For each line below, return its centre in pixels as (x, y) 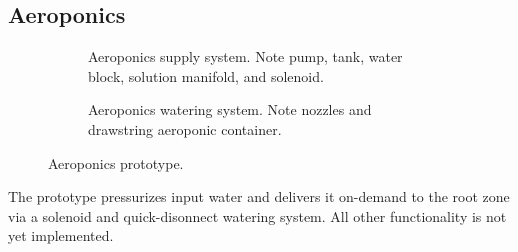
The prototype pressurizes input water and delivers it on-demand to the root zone (259, 196)
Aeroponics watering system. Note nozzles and (230, 109)
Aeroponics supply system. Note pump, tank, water (245, 56)
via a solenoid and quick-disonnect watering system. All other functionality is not (257, 215)
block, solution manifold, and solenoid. (206, 75)
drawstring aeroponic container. (185, 128)
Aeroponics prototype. (116, 162)
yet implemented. (61, 235)
